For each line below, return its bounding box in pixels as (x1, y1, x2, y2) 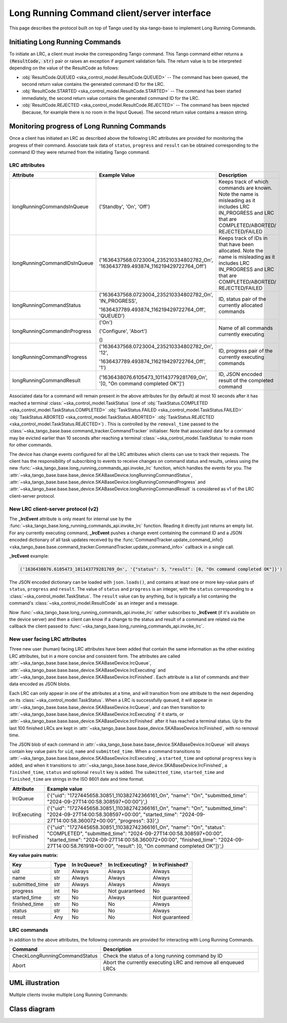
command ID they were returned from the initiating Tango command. (9, 149, 150, 155)
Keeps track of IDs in (218, 235, 268, 242)
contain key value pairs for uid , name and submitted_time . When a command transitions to (9, 748, 201, 754)
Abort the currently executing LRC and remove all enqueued (103, 959, 244, 966)
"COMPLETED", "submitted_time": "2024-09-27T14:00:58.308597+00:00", (47, 830, 223, 837)
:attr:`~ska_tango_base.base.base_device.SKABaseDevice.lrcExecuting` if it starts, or (9, 711, 184, 717)
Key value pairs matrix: (9, 852, 58, 858)
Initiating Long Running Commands (9, 38, 122, 46)
